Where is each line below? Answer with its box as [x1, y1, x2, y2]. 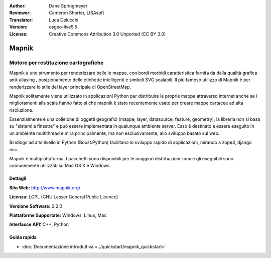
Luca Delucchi [49, 17, 79, 23]
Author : [9, 3, 26, 9]
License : [9, 31, 28, 37]
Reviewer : [9, 10, 31, 16]
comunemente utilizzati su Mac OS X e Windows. [9, 163, 111, 169]
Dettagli [9, 175, 27, 181]
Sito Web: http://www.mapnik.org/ [9, 184, 81, 190]
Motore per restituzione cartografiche [9, 59, 104, 66]
